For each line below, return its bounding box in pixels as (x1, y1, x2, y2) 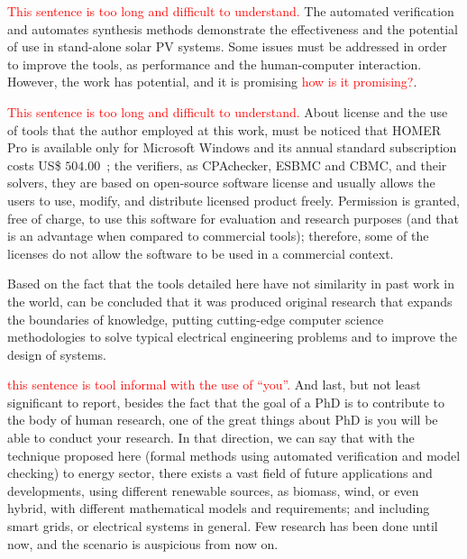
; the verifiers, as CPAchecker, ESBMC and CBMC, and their (106, 155, 447, 174)
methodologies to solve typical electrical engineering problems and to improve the (7, 327, 457, 346)
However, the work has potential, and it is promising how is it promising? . (7, 72, 417, 91)
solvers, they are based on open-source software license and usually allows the (7, 173, 435, 192)
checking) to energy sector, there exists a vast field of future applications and (7, 463, 433, 482)
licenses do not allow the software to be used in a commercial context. (7, 243, 394, 262)
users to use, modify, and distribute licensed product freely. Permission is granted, (7, 190, 460, 209)
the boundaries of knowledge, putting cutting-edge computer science (7, 309, 384, 328)
